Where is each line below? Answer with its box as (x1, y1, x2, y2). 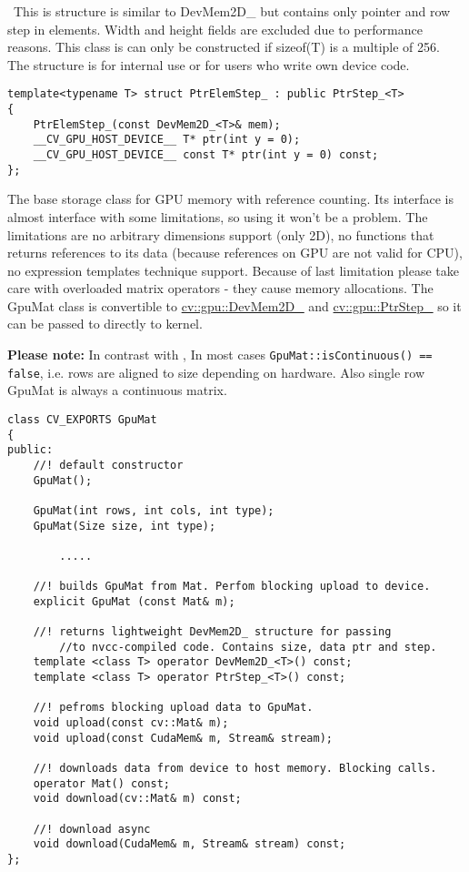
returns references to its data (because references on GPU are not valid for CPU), (7, 243, 463, 262)
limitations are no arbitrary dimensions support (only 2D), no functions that (7, 225, 434, 244)
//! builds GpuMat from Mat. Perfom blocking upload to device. (33, 580, 431, 593)
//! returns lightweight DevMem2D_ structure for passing (33, 625, 392, 639)
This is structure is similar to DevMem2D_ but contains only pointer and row (13, 2, 451, 20)
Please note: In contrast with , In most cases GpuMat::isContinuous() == (7, 345, 433, 364)
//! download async (33, 822, 151, 836)
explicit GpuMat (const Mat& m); (33, 594, 235, 608)
